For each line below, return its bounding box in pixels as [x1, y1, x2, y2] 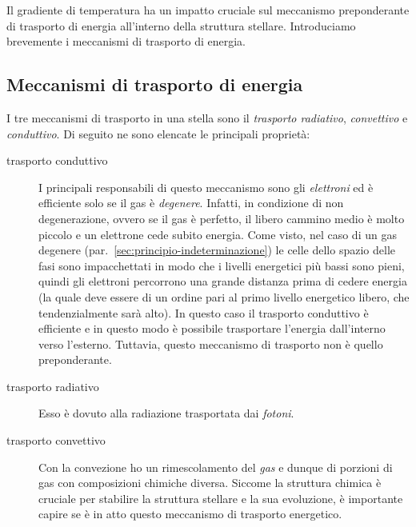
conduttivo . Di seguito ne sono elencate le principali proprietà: [6, 125, 310, 142]
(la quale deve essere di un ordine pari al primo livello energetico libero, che [38, 288, 410, 305]
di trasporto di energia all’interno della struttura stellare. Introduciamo [6, 17, 356, 34]
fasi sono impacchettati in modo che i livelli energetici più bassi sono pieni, [38, 257, 405, 273]
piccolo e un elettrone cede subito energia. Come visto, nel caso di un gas [38, 226, 397, 242]
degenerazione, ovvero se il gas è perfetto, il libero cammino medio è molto [38, 210, 405, 226]
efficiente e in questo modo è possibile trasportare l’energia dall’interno [38, 320, 386, 337]
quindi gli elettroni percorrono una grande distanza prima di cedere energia [38, 273, 407, 289]
